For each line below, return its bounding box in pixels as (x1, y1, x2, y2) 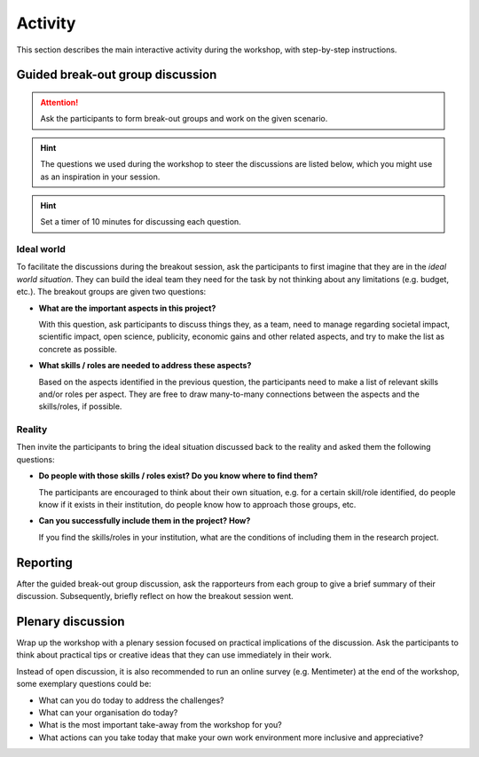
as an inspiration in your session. (40, 171, 161, 182)
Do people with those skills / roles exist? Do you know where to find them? (38, 470, 318, 481)
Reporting (16, 555, 73, 570)
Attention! (40, 97, 79, 107)
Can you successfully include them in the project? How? (38, 516, 251, 526)
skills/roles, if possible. (38, 401, 122, 412)
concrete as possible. (38, 343, 117, 354)
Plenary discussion (16, 613, 125, 629)
